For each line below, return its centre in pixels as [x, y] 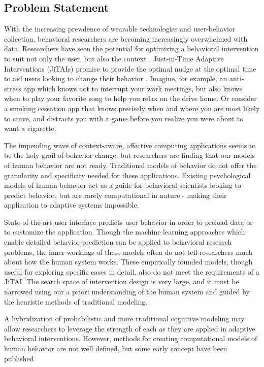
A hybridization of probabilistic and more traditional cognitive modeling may [124, 319]
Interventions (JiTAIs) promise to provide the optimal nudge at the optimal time [130, 68]
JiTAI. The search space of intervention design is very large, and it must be [122, 281]
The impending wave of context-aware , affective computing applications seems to [130, 145]
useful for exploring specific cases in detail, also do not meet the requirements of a [132, 271]
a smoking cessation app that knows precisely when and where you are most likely [132, 108]
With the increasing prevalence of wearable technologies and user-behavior [120, 29]
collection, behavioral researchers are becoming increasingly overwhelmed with [126, 38]
